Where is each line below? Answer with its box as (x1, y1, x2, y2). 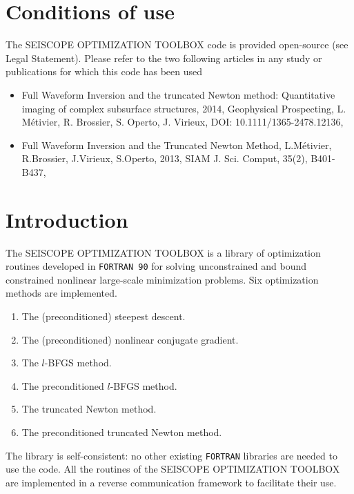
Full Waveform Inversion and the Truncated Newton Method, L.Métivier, (21, 137, 332, 152)
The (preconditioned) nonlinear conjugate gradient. (21, 332, 239, 346)
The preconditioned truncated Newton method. (21, 425, 222, 439)
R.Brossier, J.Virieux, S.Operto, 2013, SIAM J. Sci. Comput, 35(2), (21, 151, 308, 166)
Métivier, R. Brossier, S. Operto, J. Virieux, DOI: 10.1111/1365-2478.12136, (21, 115, 344, 129)
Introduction (6, 205, 128, 233)
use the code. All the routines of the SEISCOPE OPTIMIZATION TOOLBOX (6, 462, 340, 476)
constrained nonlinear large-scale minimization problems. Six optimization (6, 272, 319, 286)
